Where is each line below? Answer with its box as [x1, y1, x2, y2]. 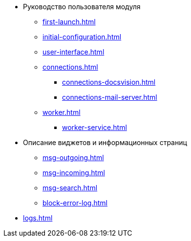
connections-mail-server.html [62, 93, 157, 101]
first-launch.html [42, 18, 96, 26]
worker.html [42, 108, 81, 116]
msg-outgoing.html [42, 153, 104, 162]
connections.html [42, 63, 98, 71]
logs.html [23, 214, 53, 222]
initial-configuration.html [42, 33, 122, 41]
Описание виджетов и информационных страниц [23, 138, 187, 147]
